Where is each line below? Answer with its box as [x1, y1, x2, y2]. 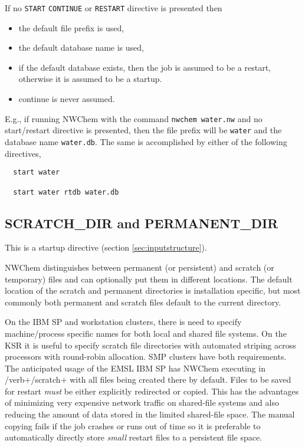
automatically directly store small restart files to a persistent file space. [5, 431, 263, 443]
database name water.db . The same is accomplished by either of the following [5, 135, 287, 147]
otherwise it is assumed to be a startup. [18, 73, 162, 85]
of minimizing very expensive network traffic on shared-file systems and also [5, 396, 279, 409]
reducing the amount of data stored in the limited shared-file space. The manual [5, 408, 295, 420]
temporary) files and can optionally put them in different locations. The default [5, 272, 293, 285]
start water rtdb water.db [13, 188, 119, 196]
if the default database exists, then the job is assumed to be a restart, [18, 61, 271, 73]
